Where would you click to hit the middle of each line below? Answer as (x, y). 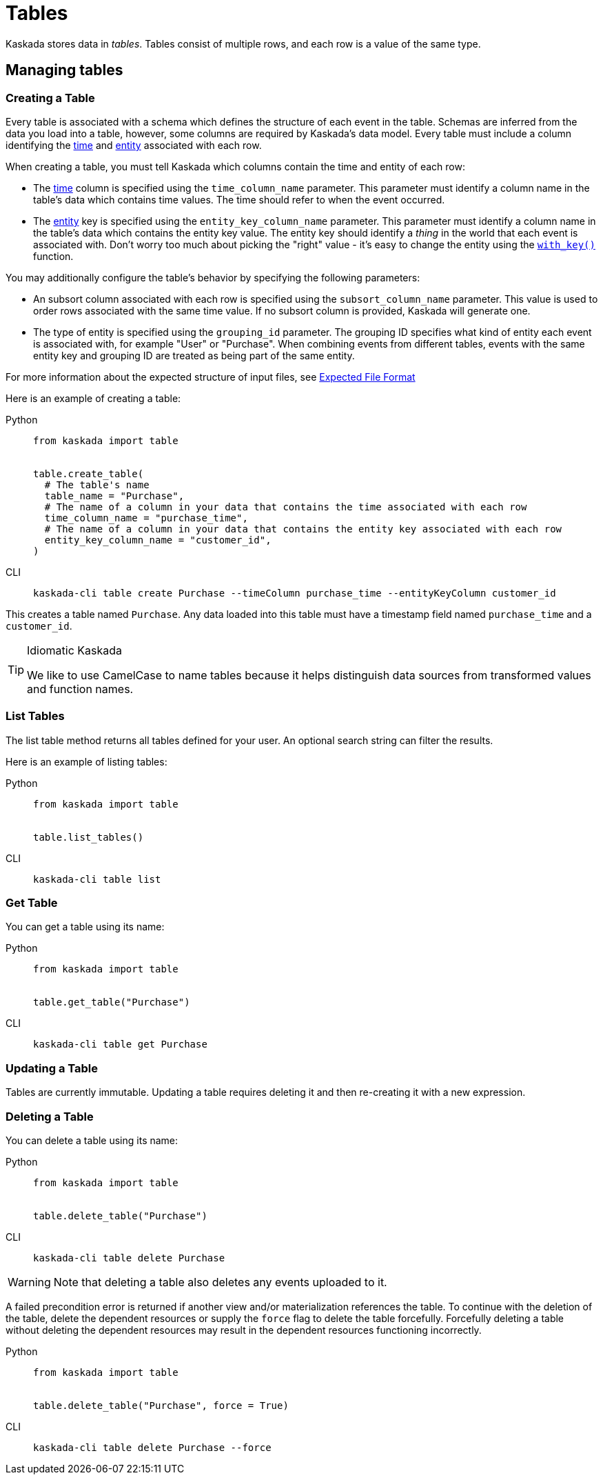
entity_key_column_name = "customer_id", (158, 540)
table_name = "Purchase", (114, 496)
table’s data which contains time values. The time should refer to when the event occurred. (239, 199)
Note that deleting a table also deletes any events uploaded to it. (220, 1282)
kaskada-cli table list (97, 879)
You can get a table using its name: (85, 927)
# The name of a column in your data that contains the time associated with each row (286, 507)
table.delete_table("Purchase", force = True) (161, 1405)
